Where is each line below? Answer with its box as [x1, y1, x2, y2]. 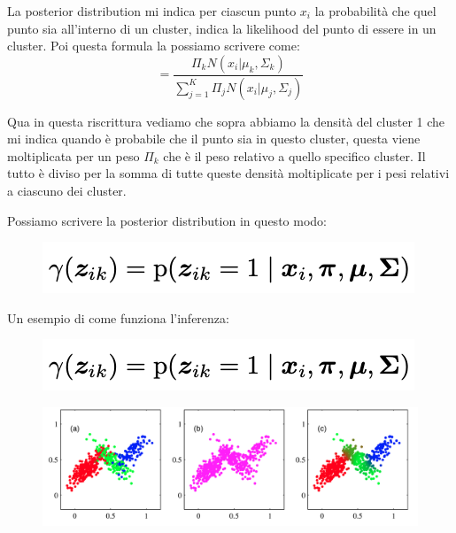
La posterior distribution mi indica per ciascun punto [7, 2, 297, 19]
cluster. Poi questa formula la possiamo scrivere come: [7, 36, 300, 55]
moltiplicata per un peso [7, 146, 140, 165]
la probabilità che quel [314, 2, 437, 19]
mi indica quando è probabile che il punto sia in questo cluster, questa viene [7, 129, 421, 148]
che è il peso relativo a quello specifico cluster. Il [163, 146, 426, 165]
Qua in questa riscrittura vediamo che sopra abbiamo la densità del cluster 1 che [7, 112, 445, 130]
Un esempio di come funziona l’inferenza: [7, 308, 229, 327]
